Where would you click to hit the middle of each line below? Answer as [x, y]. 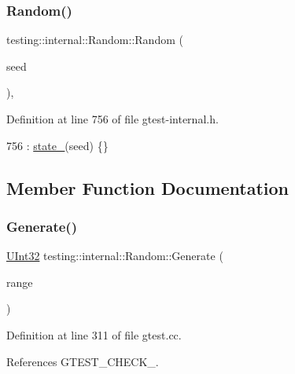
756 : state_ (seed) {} [57, 145]
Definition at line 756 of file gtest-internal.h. [112, 119]
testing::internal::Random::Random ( [95, 40]
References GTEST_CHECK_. [83, 361]
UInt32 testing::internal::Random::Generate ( [115, 256]
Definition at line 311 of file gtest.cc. [94, 334]
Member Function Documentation [148, 187]
